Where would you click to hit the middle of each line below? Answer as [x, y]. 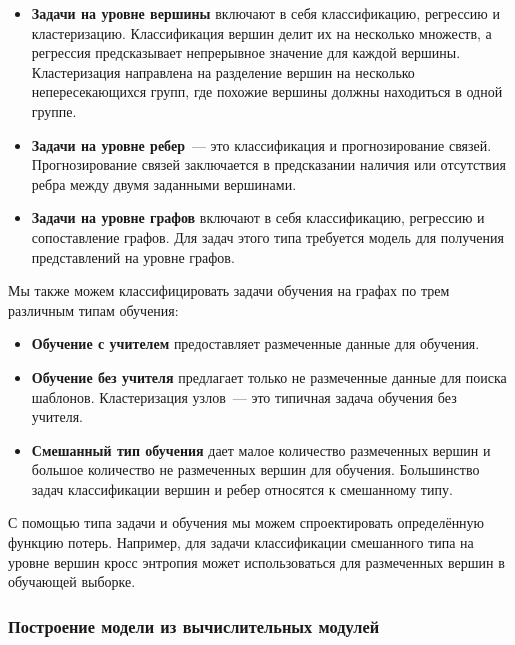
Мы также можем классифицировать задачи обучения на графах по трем [229, 290]
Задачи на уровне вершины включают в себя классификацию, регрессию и [265, 13]
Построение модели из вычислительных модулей [194, 625]
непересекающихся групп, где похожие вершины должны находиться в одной [267, 91]
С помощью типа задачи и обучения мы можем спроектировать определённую [246, 522]
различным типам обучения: [93, 309]
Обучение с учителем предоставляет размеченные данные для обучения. [255, 343]
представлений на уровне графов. [133, 256]
